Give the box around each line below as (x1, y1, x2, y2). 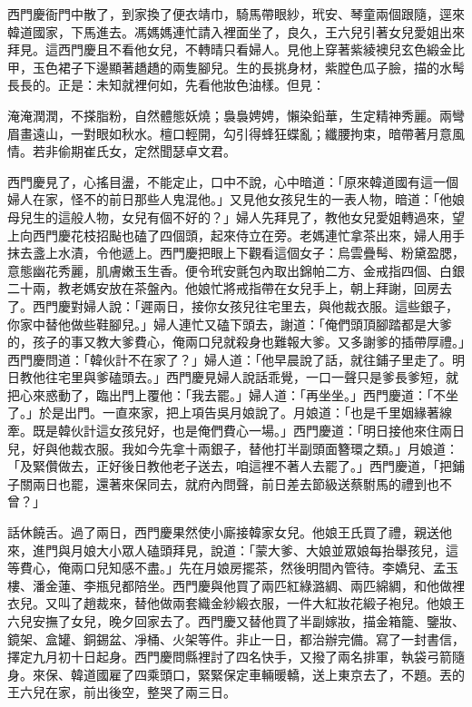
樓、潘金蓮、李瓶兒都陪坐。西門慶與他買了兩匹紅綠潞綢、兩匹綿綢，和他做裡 (7, 575, 465, 594)
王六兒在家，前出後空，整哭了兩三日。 (7, 682, 236, 702)
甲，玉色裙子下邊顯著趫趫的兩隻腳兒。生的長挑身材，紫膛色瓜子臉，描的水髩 (7, 57, 465, 76)
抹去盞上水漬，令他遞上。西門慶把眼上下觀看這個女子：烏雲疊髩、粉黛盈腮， (7, 243, 465, 262)
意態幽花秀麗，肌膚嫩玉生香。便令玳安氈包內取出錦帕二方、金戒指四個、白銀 (7, 260, 465, 280)
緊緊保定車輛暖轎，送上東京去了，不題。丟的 (197, 664, 465, 683)
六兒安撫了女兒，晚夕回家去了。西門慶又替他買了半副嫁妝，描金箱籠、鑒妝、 (7, 612, 465, 630)
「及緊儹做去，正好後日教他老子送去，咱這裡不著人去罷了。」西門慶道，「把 (7, 457, 452, 476)
